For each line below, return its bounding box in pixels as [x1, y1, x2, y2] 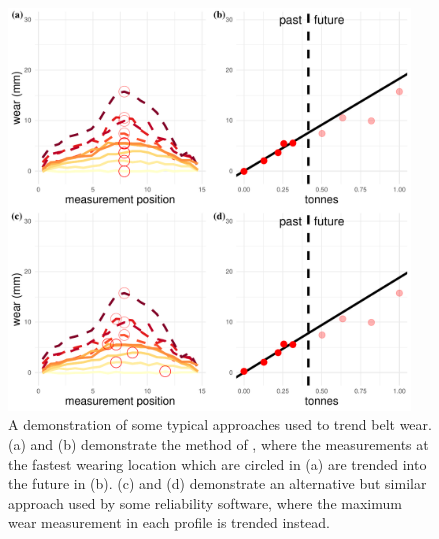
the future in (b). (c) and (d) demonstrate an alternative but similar [8, 473, 427, 494]
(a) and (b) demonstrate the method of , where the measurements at [8, 433, 429, 454]
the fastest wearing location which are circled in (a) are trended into [8, 453, 427, 474]
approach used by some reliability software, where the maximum [8, 492, 402, 513]
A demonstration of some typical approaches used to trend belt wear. [8, 414, 432, 435]
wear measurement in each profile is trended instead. [8, 512, 330, 533]
